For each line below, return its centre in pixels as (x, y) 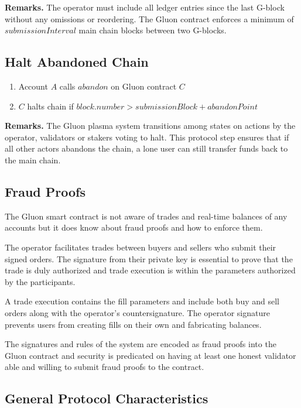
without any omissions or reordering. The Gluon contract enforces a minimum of (149, 18)
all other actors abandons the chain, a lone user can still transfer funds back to (146, 148)
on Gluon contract (144, 86)
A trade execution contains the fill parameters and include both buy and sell (142, 301)
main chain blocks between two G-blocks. (153, 30)
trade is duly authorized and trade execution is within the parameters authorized (150, 270)
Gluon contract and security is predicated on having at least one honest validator (150, 355)
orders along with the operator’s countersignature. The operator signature (137, 312)
